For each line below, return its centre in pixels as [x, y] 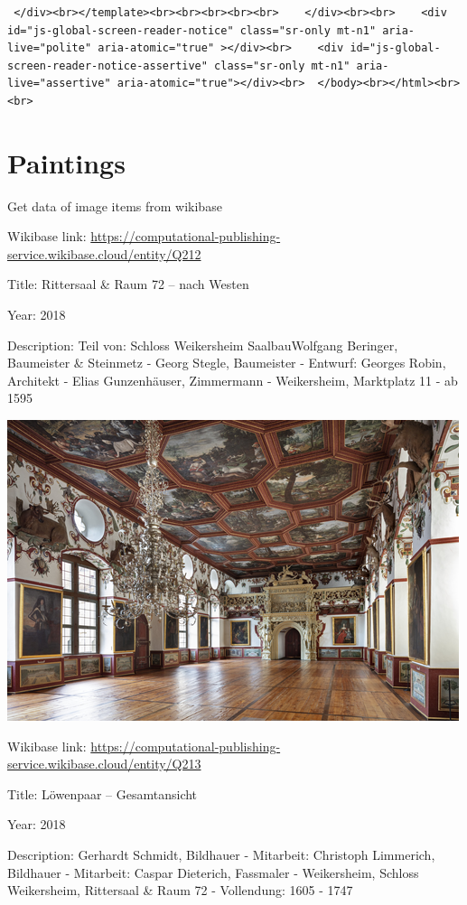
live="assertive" [59, 84]
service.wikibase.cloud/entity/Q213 [104, 764]
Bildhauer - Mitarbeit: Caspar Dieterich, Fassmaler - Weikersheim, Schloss [213, 872]
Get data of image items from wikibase [115, 205]
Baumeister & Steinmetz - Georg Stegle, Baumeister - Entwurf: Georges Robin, [227, 363]
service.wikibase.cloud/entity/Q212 [104, 253]
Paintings [66, 162]
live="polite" [50, 48]
